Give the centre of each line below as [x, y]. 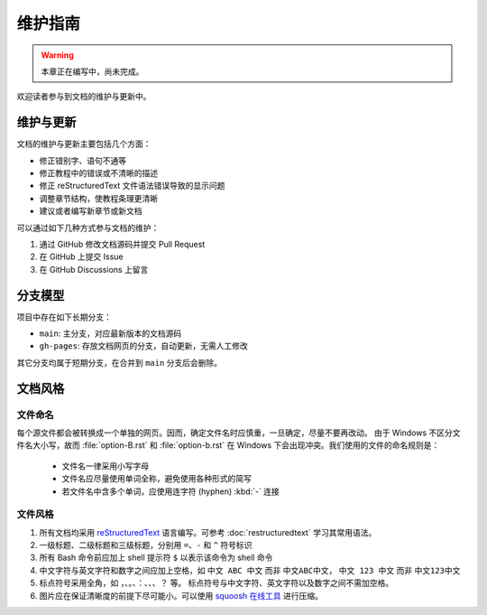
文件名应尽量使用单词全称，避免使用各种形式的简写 [156, 479]
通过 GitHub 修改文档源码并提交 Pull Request [122, 244]
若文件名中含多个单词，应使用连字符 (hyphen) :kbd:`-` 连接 [170, 491]
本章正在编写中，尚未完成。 [92, 71]
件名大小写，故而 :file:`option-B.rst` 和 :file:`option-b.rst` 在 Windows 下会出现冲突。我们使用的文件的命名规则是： [228, 445]
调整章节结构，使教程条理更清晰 [98, 198]
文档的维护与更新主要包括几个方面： [84, 144]
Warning [57, 55]
